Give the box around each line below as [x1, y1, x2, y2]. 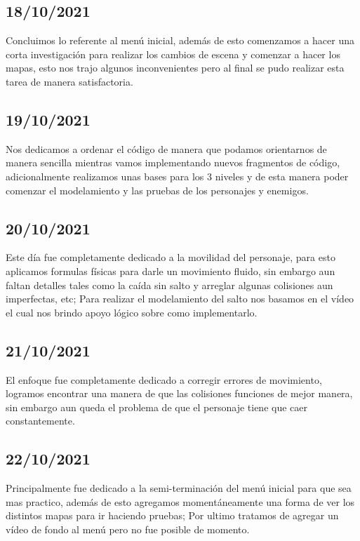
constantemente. [6, 413, 75, 428]
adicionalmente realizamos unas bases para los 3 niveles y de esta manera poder [6, 168, 349, 183]
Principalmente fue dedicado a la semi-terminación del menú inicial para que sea [6, 481, 352, 495]
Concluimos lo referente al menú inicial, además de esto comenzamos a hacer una [6, 33, 354, 48]
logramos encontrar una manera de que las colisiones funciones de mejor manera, [6, 386, 353, 401]
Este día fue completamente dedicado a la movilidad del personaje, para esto [6, 250, 335, 265]
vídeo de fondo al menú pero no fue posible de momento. [6, 521, 250, 536]
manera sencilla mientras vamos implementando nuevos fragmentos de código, [6, 155, 340, 170]
